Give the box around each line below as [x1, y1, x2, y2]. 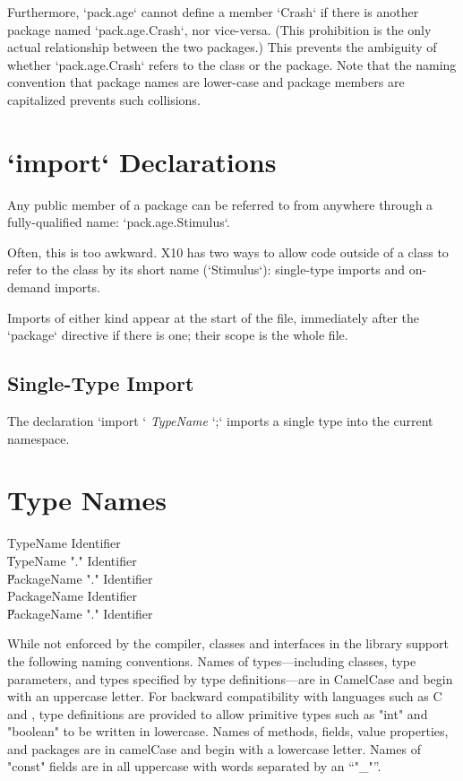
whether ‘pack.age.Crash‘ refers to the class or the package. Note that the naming [7, 55, 457, 74]
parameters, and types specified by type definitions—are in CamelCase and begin [7, 669, 453, 688]
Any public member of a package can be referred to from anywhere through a [7, 195, 433, 213]
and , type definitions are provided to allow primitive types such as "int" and [7, 704, 428, 723]
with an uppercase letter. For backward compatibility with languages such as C [7, 687, 442, 706]
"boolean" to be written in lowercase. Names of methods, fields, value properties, [7, 722, 449, 741]
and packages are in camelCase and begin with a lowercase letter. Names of [7, 739, 421, 758]
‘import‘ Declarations [7, 143, 277, 179]
